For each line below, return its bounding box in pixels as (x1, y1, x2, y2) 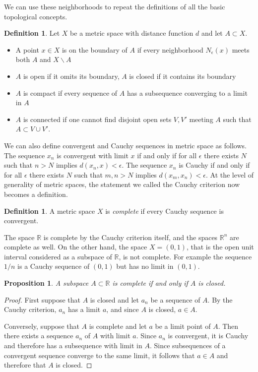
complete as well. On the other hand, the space (4, 242, 147, 252)
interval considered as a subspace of (4, 251, 112, 261)
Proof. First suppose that (4, 294, 81, 305)
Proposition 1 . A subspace (4, 278, 89, 288)
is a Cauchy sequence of (17, 261, 90, 271)
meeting (189, 114, 213, 124)
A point (15, 44, 39, 55)
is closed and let (90, 294, 139, 305)
